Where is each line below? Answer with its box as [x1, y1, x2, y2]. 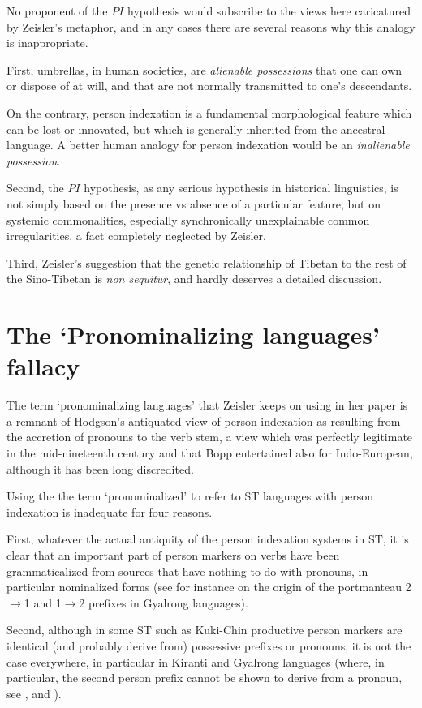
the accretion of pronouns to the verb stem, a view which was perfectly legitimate [6, 428, 413, 445]
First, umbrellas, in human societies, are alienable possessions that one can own [6, 61, 403, 78]
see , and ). [6, 684, 62, 702]
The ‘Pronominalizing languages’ [6, 318, 380, 351]
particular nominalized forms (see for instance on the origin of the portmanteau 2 [6, 578, 411, 595]
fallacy [6, 350, 80, 383]
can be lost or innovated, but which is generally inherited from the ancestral [6, 120, 385, 137]
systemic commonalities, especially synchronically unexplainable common [6, 211, 370, 228]
